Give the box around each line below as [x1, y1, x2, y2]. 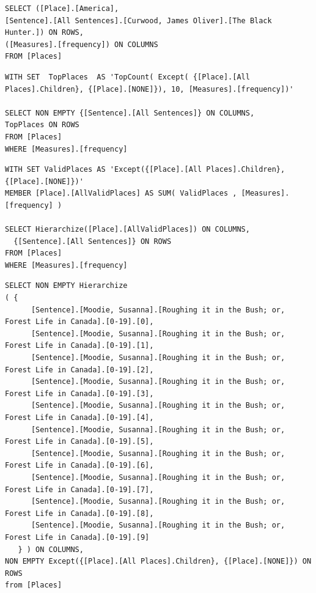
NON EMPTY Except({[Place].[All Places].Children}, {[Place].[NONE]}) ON [5, 557, 312, 566]
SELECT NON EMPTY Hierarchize [5, 281, 128, 290]
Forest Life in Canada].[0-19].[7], [5, 485, 154, 494]
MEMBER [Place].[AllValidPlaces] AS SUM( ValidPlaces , [5, 189, 237, 198]
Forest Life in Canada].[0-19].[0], [5, 317, 154, 326]
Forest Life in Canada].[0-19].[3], [5, 389, 154, 398]
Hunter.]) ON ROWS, [5, 28, 84, 37]
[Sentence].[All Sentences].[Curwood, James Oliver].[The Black [5, 16, 272, 25]
